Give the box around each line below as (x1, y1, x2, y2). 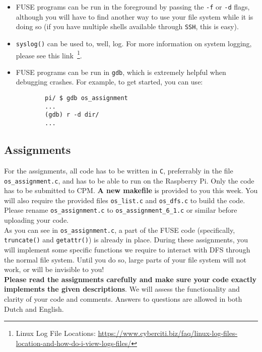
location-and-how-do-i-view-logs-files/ (16, 337, 132, 348)
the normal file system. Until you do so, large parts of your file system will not (4, 254, 246, 265)
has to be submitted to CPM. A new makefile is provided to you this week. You (4, 185, 258, 196)
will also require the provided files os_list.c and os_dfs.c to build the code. (4, 195, 245, 205)
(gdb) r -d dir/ (45, 111, 99, 119)
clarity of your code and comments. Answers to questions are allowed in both (4, 293, 242, 304)
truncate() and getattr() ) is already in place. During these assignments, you (4, 234, 248, 245)
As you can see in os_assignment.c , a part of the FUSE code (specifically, (4, 224, 235, 235)
